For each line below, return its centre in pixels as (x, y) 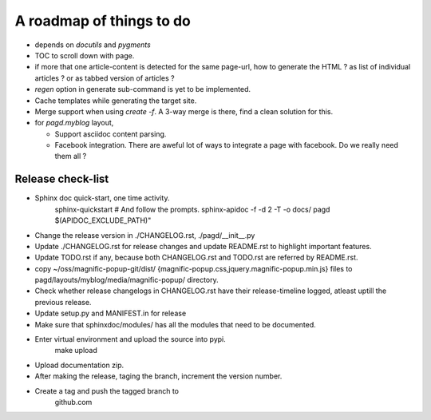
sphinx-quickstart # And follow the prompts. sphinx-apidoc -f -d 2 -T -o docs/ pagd (192, 209)
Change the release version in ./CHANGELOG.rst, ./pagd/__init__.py (145, 235)
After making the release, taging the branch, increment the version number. (158, 376)
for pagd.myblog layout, (74, 123)
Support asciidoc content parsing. (111, 134)
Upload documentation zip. (79, 365)
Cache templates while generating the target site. (116, 101)
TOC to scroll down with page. (85, 55)
